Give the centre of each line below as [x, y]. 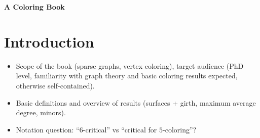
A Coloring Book [34, 7]
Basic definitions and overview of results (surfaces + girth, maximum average [136, 102]
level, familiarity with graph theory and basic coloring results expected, [127, 76]
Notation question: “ [48, 129]
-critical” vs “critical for [120, 129]
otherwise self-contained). [55, 85]
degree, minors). [41, 112]
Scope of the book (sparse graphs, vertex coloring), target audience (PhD [130, 65]
